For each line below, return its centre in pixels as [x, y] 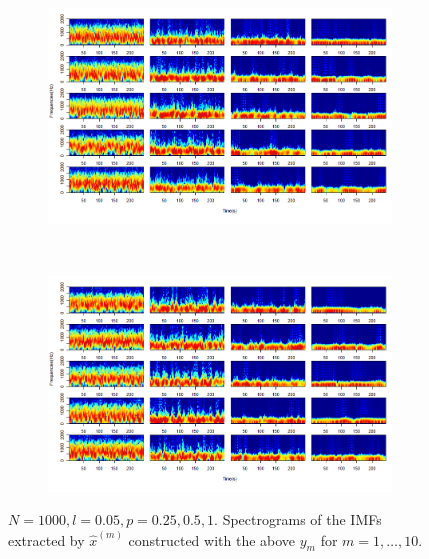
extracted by [46, 539]
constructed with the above [212, 539]
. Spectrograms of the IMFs [298, 519]
